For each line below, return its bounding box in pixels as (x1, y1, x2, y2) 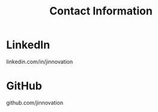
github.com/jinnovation (6, 99, 64, 106)
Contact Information (49, 4, 153, 18)
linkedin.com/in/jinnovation (6, 58, 73, 65)
